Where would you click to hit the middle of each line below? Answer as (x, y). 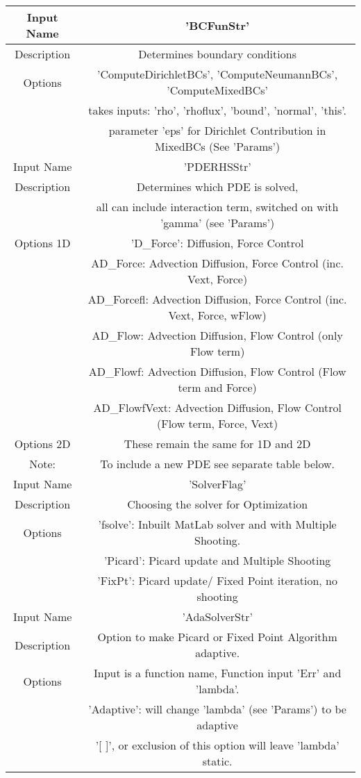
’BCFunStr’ (218, 25)
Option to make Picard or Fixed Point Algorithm (217, 637)
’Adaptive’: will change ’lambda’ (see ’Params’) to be (217, 709)
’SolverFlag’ (217, 484)
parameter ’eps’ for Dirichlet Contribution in (217, 130)
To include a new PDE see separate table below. (218, 464)
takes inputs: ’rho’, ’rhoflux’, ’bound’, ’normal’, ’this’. (217, 110)
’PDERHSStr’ (217, 166)
